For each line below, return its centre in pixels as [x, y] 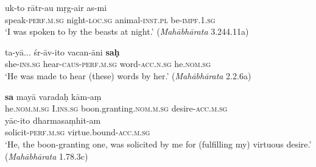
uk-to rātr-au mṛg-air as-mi [56, 7]
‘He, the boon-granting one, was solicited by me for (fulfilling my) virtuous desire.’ [158, 144]
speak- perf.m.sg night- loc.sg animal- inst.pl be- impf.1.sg [110, 19]
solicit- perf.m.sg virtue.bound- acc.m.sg [78, 132]
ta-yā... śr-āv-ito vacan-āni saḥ [62, 52]
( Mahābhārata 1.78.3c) [47, 156]
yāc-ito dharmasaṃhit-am [53, 120]
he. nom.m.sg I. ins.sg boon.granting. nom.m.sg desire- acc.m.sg [116, 108]
